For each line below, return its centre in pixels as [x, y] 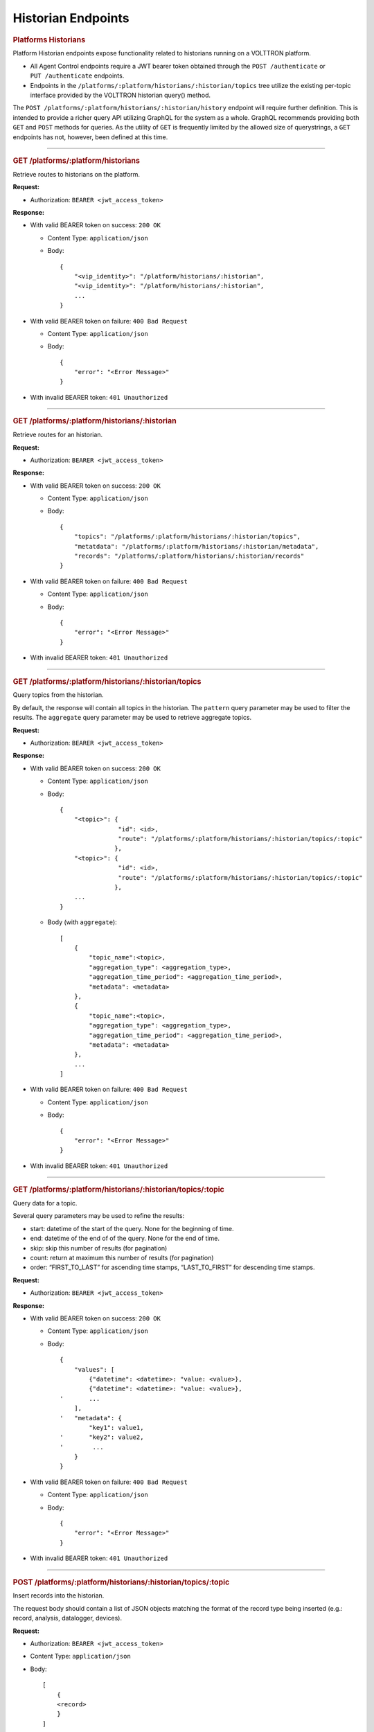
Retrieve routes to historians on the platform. [77, 174]
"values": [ [94, 1369]
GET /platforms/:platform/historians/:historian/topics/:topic [118, 1190]
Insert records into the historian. [59, 1596]
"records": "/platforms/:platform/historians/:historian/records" [189, 556]
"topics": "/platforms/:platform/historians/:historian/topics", [187, 537]
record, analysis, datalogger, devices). [68, 1618]
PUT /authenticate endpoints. [77, 76]
